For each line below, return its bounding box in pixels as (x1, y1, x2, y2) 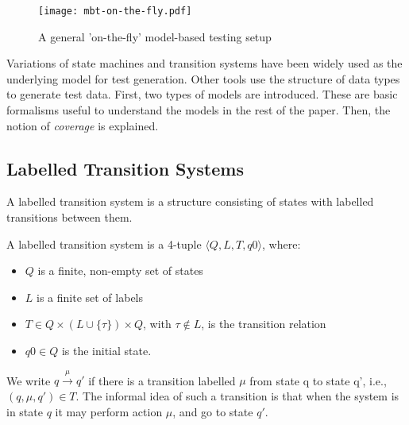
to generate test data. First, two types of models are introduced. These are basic (6, 86, 398, 102)
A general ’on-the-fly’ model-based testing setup (38, 28, 272, 44)
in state (6, 403, 43, 419)
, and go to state (172, 403, 253, 419)
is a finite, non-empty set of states (37, 262, 203, 279)
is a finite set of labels (37, 288, 143, 305)
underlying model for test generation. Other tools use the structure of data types (6, 70, 400, 87)
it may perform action (55, 403, 163, 419)
